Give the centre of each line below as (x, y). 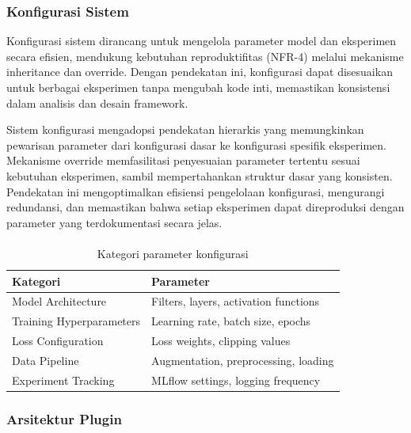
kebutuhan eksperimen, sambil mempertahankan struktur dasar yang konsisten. (200, 175)
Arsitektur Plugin (64, 418)
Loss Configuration (58, 341)
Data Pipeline (46, 360)
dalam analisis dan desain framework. (97, 103)
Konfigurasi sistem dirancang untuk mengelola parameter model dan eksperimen (202, 41)
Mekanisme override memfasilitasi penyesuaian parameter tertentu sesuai (183, 160)
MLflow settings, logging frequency (236, 380)
